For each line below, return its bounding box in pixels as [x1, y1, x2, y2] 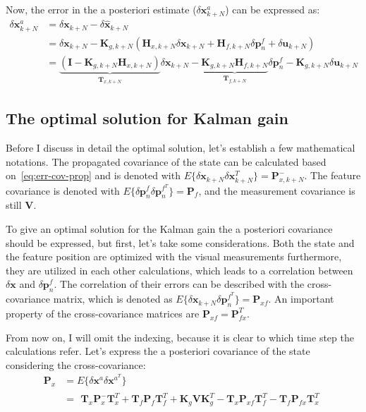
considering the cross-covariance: [6, 357, 146, 372]
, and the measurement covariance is [198, 183, 355, 198]
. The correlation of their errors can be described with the [54, 277, 305, 291]
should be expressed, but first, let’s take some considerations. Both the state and [6, 235, 355, 250]
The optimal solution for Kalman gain [6, 107, 288, 129]
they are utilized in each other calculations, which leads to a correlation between [6, 262, 353, 277]
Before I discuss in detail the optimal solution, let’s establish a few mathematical [6, 140, 355, 155]
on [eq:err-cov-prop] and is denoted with [6, 168, 181, 183]
